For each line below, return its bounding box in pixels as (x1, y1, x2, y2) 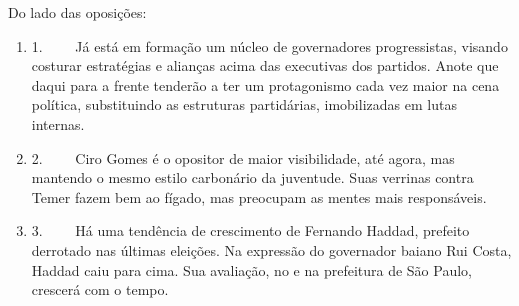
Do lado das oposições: (8, 2, 147, 22)
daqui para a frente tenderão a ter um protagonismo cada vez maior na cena (31, 74, 500, 95)
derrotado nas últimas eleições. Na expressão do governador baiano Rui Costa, (31, 239, 512, 260)
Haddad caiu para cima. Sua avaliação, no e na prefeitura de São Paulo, (31, 259, 472, 280)
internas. (31, 113, 85, 134)
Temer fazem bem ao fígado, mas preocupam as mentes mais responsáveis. (31, 186, 487, 207)
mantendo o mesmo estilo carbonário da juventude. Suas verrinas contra (31, 167, 474, 188)
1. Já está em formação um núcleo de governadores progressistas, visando (31, 35, 508, 56)
